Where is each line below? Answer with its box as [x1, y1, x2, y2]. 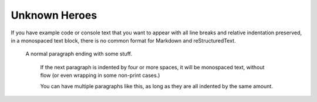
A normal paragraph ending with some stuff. [25, 50, 132, 58]
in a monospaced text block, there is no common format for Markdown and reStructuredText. [11, 37, 236, 44]
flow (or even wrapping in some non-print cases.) [40, 72, 160, 79]
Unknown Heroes [11, 9, 97, 22]
